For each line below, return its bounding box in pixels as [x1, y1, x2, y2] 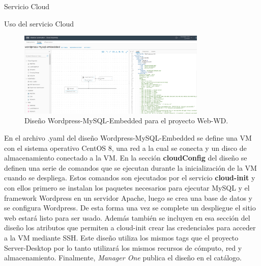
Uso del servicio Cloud [4, 18, 74, 29]
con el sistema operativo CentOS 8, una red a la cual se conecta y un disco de [4, 142, 247, 153]
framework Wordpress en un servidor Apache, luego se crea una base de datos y [4, 192, 252, 203]
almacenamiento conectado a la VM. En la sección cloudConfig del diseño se [4, 152, 247, 163]
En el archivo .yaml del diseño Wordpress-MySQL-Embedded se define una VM [4, 132, 252, 143]
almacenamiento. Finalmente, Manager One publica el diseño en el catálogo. [4, 252, 242, 263]
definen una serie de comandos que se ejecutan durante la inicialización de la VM [4, 162, 257, 173]
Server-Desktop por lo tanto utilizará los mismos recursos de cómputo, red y [4, 242, 242, 253]
